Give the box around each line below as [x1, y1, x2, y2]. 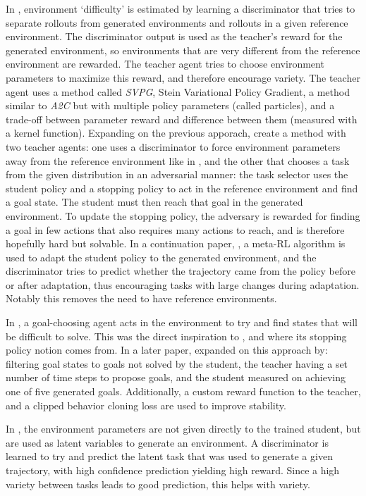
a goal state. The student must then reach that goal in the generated [6, 194, 303, 209]
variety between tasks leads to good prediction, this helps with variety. [6, 476, 310, 491]
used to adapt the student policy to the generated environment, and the [6, 249, 317, 264]
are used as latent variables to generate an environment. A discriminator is [6, 435, 329, 449]
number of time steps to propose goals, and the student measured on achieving [6, 370, 346, 385]
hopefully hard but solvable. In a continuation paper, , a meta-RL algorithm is [6, 236, 346, 251]
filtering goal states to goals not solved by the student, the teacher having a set [6, 356, 348, 371]
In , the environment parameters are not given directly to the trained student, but [6, 421, 361, 436]
